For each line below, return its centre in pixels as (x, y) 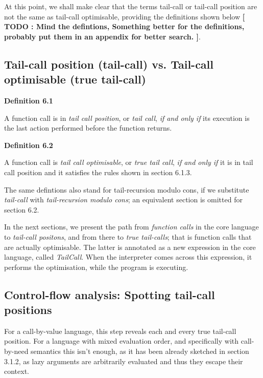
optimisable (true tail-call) (75, 79)
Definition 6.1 (29, 100)
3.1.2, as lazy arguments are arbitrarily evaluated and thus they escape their (124, 361)
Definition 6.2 (29, 145)
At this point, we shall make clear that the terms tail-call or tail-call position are (131, 6)
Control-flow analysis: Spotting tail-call (110, 294)
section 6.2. (22, 209)
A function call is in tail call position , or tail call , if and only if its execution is (127, 118)
